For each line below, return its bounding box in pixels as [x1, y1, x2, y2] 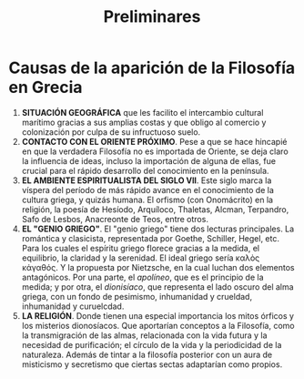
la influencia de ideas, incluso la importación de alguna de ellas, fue [21, 155, 277, 166]
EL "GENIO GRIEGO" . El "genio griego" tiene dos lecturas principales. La [21, 223, 295, 234]
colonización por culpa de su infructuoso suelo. [21, 126, 201, 138]
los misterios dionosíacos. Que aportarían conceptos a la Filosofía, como [21, 320, 295, 331]
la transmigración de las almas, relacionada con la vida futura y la [21, 330, 268, 341]
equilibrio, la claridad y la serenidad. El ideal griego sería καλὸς [21, 252, 260, 263]
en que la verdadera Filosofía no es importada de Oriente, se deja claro [21, 146, 289, 157]
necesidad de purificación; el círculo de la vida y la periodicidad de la [21, 339, 282, 350]
